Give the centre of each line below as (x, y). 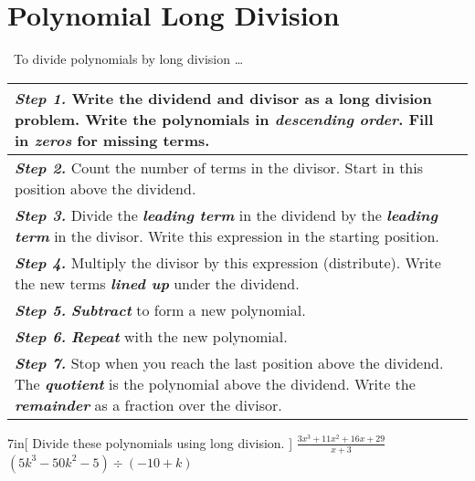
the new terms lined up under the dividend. (157, 283)
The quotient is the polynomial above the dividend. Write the (215, 383)
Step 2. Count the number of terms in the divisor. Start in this (219, 167)
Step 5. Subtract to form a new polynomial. (160, 309)
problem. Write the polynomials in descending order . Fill (224, 119)
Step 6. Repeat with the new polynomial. (151, 336)
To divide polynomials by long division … (128, 59)
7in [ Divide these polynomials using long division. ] (150, 442)
